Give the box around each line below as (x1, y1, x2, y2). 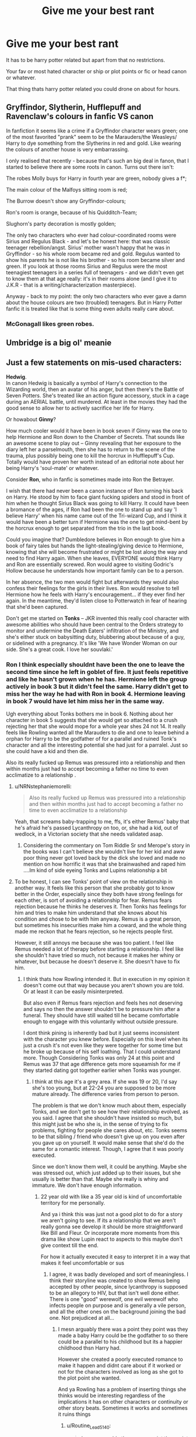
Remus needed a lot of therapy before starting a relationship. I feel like (14, 945, 184, 953)
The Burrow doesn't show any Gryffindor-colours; (6, 197, 127, 205)
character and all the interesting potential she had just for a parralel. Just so (6, 741, 188, 748)
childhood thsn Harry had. (58, 1344, 121, 1351)
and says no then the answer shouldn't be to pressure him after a (23, 1006, 180, 1013)
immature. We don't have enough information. (32, 1182, 142, 1189)
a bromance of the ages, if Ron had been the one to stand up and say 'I (6, 506, 177, 513)
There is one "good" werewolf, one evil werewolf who (49, 1296, 178, 1303)
